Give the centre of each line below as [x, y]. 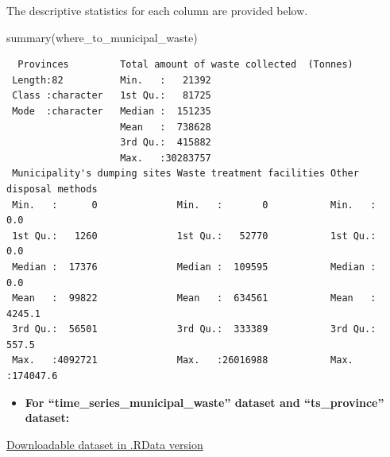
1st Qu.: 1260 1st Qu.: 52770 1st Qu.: [194, 236]
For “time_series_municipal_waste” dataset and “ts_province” [205, 402]
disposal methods [52, 189]
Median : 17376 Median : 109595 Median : [194, 267]
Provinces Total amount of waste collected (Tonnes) [185, 65]
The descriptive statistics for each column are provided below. [157, 10]
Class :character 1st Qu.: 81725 [112, 96]
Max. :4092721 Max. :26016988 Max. [183, 360]
